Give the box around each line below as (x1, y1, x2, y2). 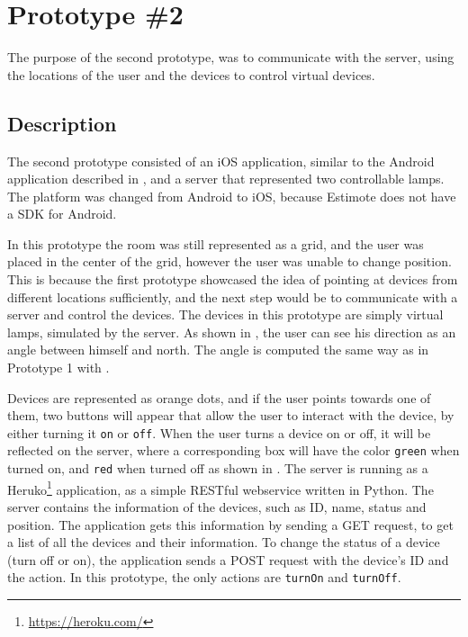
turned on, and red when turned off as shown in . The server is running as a (7, 459, 428, 478)
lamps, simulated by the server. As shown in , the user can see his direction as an (7, 322, 456, 341)
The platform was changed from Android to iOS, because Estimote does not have (7, 186, 456, 205)
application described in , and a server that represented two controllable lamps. (7, 169, 445, 188)
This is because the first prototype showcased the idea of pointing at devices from (7, 270, 458, 289)
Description (7, 109, 117, 137)
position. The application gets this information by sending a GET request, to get (7, 515, 454, 534)
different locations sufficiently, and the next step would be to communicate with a (7, 287, 458, 306)
